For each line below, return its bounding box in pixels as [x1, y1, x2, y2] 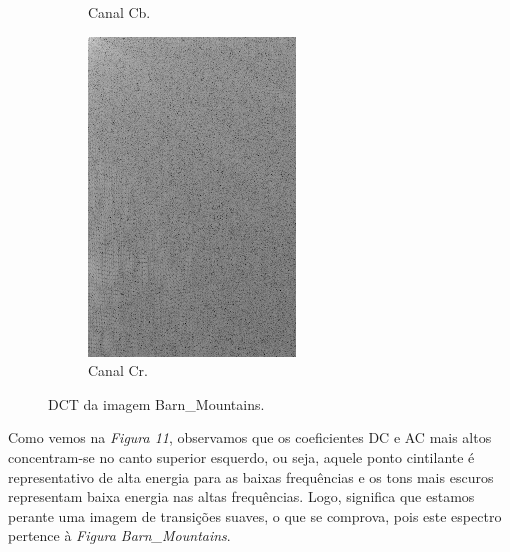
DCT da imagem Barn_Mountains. [48, 393, 265, 414]
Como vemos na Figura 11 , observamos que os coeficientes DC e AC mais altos [8, 427, 492, 448]
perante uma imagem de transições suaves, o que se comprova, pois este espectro [8, 505, 502, 526]
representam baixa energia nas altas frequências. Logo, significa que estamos [8, 486, 475, 507]
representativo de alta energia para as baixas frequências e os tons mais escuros [8, 466, 494, 487]
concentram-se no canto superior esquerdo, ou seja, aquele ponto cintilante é [8, 446, 475, 467]
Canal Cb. [88, 2, 151, 22]
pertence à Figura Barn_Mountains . [8, 525, 231, 546]
